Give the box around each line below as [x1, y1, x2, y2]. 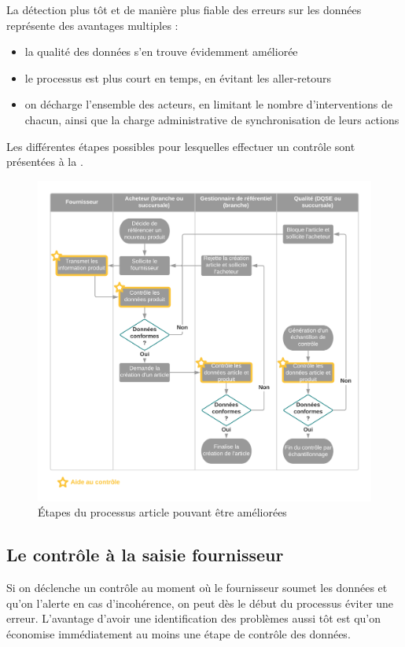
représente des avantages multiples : [6, 17, 179, 33]
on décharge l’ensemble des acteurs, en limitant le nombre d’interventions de [24, 96, 392, 112]
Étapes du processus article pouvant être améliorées [38, 504, 287, 520]
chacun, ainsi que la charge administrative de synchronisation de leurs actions [24, 111, 399, 127]
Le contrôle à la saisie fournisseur [6, 542, 284, 567]
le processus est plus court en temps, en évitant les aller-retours [24, 69, 332, 86]
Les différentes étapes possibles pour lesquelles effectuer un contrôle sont [6, 138, 355, 154]
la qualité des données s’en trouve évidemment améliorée [24, 43, 298, 60]
